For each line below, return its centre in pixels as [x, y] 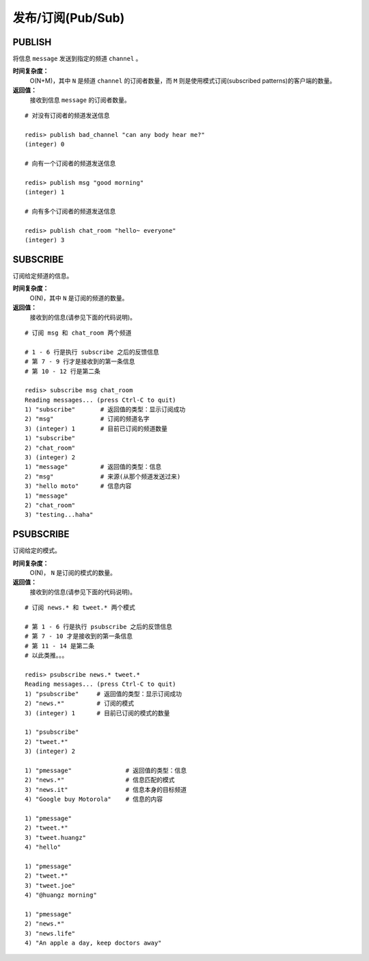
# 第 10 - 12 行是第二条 [63, 371]
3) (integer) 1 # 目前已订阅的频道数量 [96, 428]
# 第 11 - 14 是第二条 [60, 646]
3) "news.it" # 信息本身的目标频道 [106, 790]
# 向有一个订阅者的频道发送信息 [70, 163]
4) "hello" [43, 847]
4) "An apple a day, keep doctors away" [93, 943]
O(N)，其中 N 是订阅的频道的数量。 [79, 298]
